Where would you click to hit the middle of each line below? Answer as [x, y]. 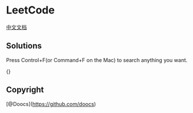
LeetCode [30, 10]
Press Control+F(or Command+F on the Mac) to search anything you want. [97, 60]
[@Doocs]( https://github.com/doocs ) [51, 104]
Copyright [25, 90]
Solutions [24, 46]
